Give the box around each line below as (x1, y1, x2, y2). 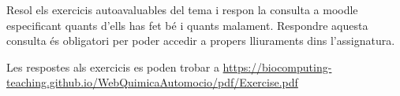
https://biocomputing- (222, 58, 332, 75)
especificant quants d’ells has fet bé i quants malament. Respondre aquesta (6, 17, 368, 33)
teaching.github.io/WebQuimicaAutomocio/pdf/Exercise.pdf (6, 74, 298, 90)
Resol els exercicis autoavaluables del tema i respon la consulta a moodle (6, 2, 358, 17)
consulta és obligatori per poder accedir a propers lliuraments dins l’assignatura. (6, 32, 395, 49)
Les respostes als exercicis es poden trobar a (6, 58, 219, 75)
